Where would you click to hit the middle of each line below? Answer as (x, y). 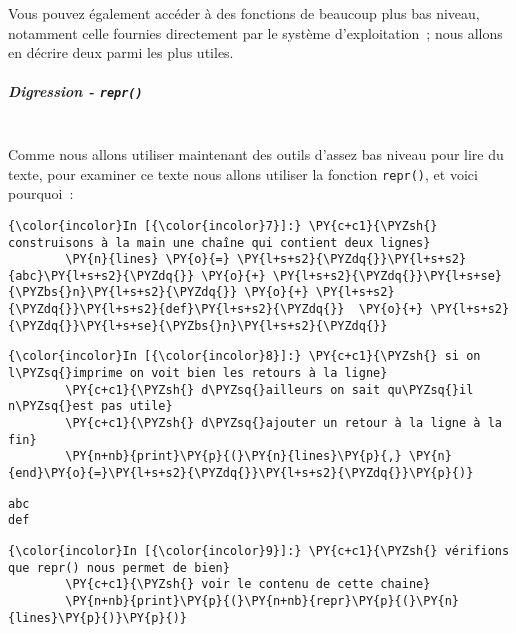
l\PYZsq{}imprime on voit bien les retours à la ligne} (198, 373)
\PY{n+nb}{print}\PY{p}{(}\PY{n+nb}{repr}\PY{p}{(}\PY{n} (262, 600)
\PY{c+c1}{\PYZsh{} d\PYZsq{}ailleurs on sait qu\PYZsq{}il (269, 389)
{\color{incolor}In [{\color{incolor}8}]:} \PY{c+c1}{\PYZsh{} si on (244, 356)
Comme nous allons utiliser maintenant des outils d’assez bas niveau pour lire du (256, 154)
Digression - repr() (75, 91)
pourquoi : (41, 193)
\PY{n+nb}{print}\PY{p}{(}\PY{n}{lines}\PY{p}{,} (233, 456)
